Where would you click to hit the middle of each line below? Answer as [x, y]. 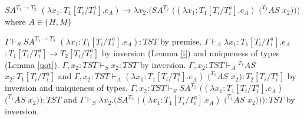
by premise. [181, 41]
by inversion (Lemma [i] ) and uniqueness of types [191, 52]
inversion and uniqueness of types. [66, 88]
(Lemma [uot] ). [32, 64]
